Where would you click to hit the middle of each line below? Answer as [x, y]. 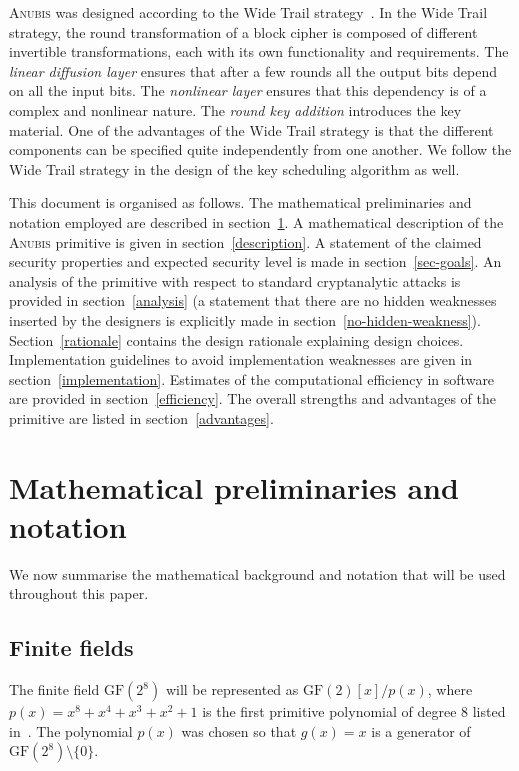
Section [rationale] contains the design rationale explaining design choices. [236, 339]
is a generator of [421, 730]
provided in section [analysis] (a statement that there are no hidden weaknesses [253, 300]
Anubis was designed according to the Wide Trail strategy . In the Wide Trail [248, 12]
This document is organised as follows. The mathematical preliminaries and [240, 202]
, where [450, 689]
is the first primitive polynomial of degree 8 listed [354, 711]
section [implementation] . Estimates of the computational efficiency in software [252, 378]
